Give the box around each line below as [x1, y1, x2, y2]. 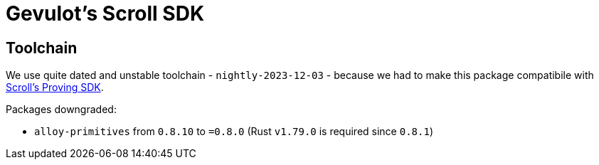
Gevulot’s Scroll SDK [6, 1, 205, 26]
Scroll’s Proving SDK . [6, 81, 104, 94]
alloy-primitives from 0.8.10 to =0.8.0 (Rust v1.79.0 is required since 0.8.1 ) [34, 125, 433, 138]
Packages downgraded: [6, 103, 117, 116]
